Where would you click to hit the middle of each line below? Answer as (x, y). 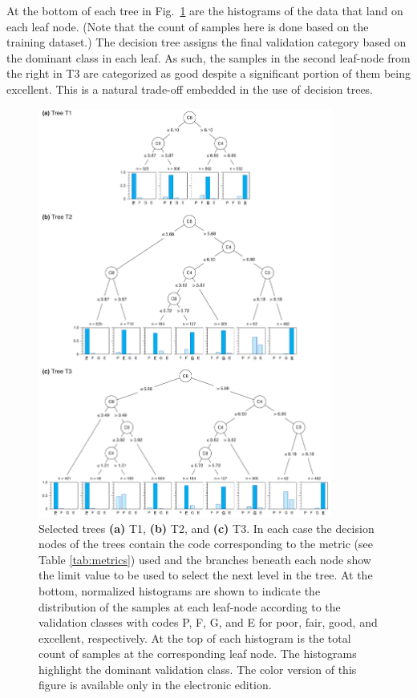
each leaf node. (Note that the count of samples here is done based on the (188, 26)
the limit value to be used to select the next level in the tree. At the (206, 575)
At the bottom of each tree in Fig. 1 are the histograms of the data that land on (205, 10)
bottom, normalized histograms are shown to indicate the (180, 590)
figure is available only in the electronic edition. (155, 685)
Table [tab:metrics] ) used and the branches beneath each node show (205, 559)
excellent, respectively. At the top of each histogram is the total (195, 637)
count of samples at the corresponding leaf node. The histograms (198, 654)
